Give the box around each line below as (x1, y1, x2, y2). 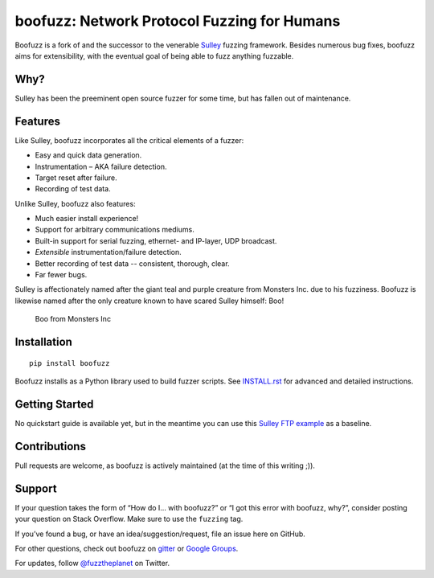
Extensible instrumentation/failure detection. (35, 248, 182, 257)
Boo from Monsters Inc (35, 314, 112, 324)
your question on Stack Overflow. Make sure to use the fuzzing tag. (14, 514, 244, 524)
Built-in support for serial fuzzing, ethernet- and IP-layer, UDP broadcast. (35, 236, 277, 245)
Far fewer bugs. (35, 270, 88, 280)
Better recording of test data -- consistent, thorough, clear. (35, 258, 230, 269)
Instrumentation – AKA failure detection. (35, 162, 167, 171)
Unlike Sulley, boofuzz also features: (14, 199, 136, 208)
